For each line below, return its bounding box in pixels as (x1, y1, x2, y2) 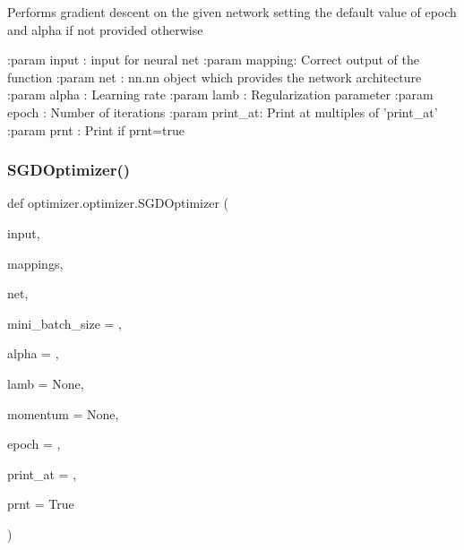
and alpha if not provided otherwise (7, 20, 203, 39)
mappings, (7, 254, 64, 272)
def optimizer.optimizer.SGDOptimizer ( (7, 193, 228, 212)
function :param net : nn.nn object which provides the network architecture (7, 67, 422, 86)
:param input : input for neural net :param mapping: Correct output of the (7, 50, 419, 69)
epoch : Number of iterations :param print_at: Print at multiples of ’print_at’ (7, 102, 438, 121)
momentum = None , (7, 404, 119, 423)
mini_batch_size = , (7, 314, 123, 332)
